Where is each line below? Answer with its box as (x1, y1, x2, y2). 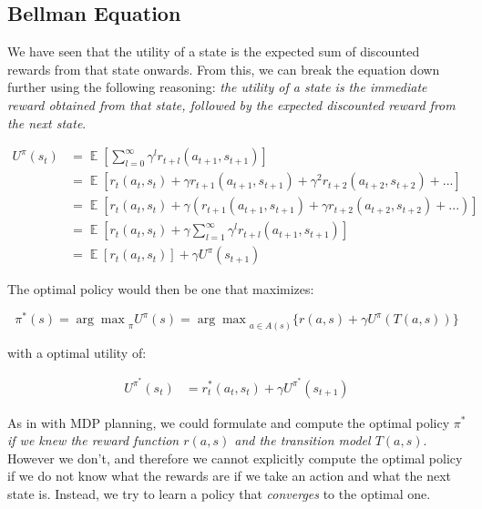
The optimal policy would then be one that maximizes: (7, 280, 314, 299)
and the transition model (234, 431, 371, 450)
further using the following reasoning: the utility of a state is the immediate (7, 77, 427, 97)
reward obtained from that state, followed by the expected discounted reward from (7, 95, 456, 114)
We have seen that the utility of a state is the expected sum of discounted (7, 42, 420, 61)
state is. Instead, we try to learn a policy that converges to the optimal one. (7, 484, 431, 503)
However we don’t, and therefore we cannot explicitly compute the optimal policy (7, 448, 463, 467)
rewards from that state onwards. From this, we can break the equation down (7, 59, 440, 78)
